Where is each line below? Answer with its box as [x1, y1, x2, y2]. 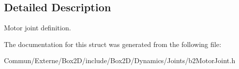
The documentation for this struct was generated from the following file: [4, 39, 221, 49]
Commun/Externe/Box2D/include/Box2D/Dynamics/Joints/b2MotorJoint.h [4, 55, 236, 66]
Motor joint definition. [4, 23, 71, 33]
